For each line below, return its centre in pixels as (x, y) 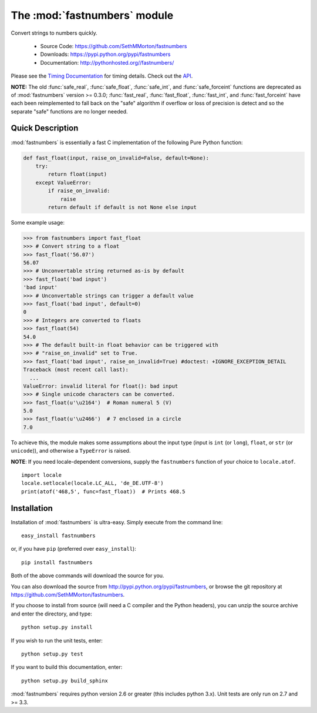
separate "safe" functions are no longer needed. (70, 111)
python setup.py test (52, 654)
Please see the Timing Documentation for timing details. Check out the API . (102, 76)
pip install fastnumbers (57, 562)
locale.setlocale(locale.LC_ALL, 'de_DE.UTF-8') (92, 483)
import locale (41, 475)
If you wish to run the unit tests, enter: (57, 640)
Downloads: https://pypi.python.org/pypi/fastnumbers (105, 54)
